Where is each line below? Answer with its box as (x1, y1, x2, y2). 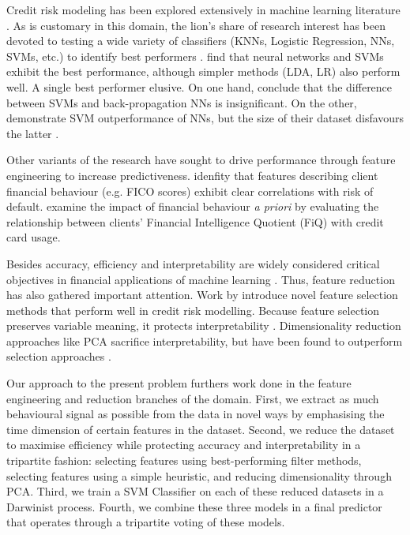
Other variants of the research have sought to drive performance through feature (6, 152, 396, 168)
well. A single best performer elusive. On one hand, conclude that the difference (6, 78, 393, 95)
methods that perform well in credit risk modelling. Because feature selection (6, 301, 380, 318)
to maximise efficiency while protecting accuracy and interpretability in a (6, 436, 361, 453)
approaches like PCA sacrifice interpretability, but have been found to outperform (6, 332, 403, 349)
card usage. (6, 229, 61, 245)
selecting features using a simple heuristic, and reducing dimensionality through (6, 467, 392, 484)
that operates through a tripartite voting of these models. (6, 514, 285, 530)
